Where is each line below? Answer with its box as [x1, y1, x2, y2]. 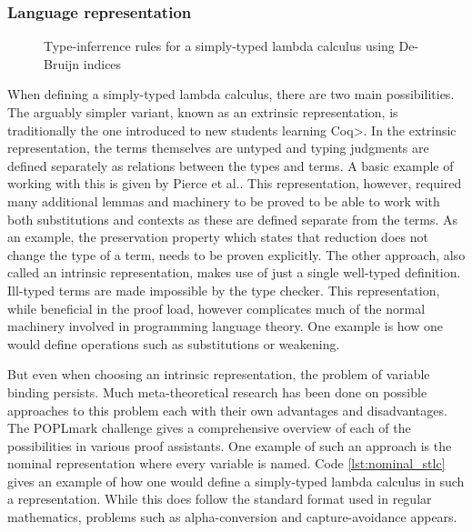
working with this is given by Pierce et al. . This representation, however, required [7, 174, 462, 193]
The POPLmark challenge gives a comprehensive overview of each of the [7, 418, 411, 437]
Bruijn [44, 54, 80, 73]
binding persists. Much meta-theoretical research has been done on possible [7, 382, 427, 401]
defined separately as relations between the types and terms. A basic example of [7, 156, 454, 175]
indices [83, 54, 122, 73]
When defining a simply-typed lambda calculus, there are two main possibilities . [7, 85, 455, 104]
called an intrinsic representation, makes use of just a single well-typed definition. [7, 263, 461, 282]
